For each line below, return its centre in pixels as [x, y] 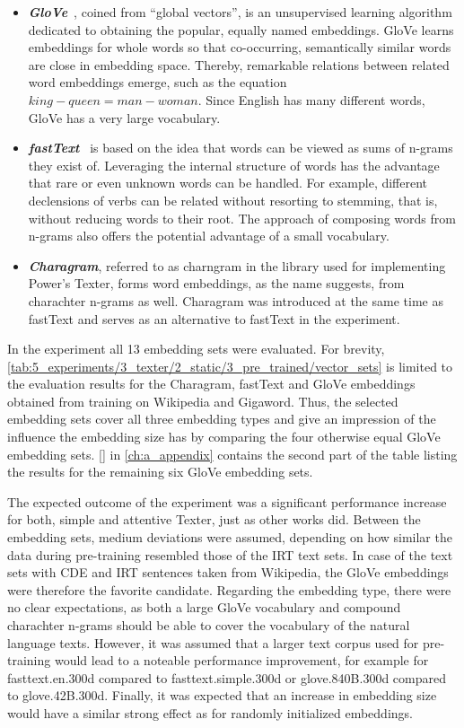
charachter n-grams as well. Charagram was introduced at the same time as [236, 300]
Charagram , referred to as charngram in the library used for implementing [237, 265]
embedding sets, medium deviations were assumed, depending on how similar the [230, 537]
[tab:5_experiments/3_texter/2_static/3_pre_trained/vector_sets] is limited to [230, 366]
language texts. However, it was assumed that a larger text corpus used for [213, 642]
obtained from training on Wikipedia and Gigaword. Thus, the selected [203, 401]
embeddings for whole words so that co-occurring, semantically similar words [240, 47]
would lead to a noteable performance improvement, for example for [241, 660]
